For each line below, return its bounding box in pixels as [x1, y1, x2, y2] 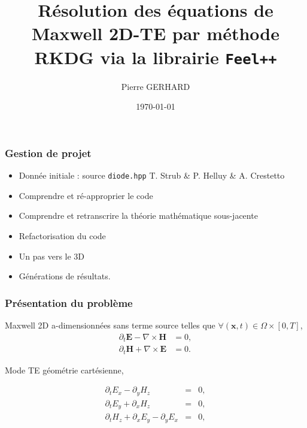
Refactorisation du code [19, 229, 106, 242]
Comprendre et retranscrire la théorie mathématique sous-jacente [19, 209, 258, 222]
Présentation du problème [5, 295, 133, 310]
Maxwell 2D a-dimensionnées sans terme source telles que [5, 318, 215, 331]
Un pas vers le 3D [19, 249, 85, 262]
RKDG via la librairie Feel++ [34, 44, 277, 69]
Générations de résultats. [19, 270, 111, 282]
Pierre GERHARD [121, 80, 190, 92]
